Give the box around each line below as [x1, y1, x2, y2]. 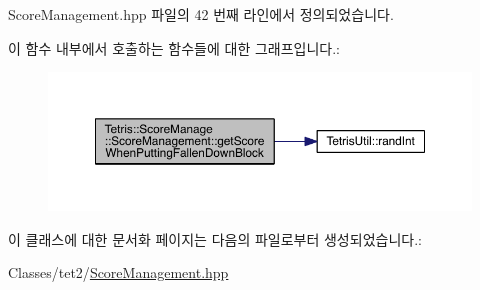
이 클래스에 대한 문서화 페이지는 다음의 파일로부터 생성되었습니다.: [8, 228, 422, 249]
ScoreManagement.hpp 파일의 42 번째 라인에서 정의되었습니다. [8, 4, 394, 24]
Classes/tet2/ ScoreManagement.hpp [8, 262, 229, 283]
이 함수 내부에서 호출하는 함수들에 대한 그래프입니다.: [8, 37, 340, 58]
